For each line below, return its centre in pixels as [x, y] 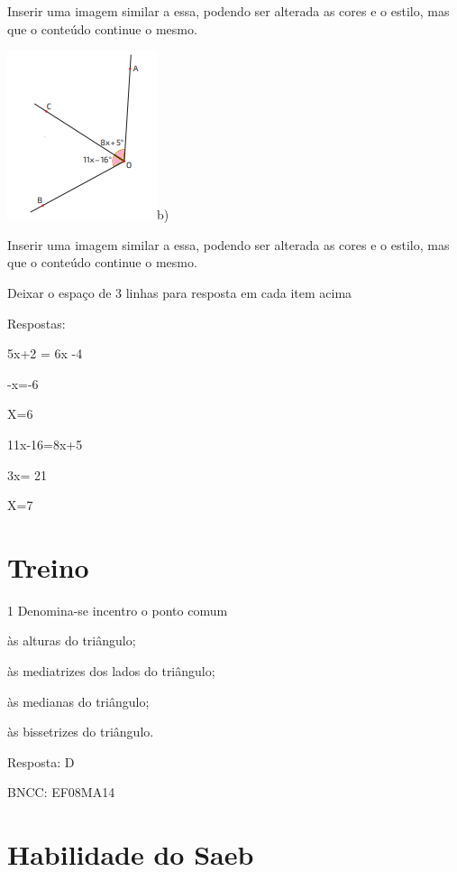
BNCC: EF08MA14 [61, 792]
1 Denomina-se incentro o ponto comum [118, 610]
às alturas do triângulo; [72, 640]
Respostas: [37, 323]
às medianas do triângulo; [78, 701]
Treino [48, 566]
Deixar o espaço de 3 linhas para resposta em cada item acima [180, 292]
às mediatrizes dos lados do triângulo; [111, 671]
